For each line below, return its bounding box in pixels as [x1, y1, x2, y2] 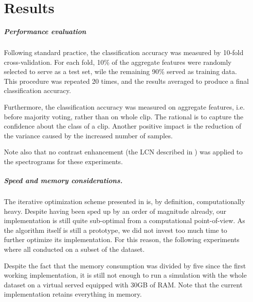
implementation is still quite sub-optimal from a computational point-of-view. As [4, 215, 245, 226]
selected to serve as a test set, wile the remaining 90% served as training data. [4, 66, 237, 76]
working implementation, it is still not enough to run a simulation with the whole [4, 270, 247, 280]
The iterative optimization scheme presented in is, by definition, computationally [4, 196, 245, 207]
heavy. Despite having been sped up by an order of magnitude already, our [4, 206, 227, 216]
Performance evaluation [4, 26, 86, 36]
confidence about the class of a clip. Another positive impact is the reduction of [4, 121, 241, 131]
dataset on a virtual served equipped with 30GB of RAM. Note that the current [4, 279, 243, 289]
